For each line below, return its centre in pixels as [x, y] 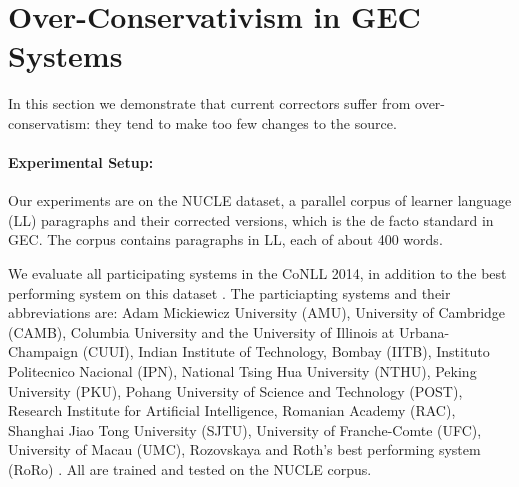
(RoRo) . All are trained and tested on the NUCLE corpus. [190, 469]
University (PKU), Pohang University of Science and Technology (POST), [235, 390]
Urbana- [424, 331]
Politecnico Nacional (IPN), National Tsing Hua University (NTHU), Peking [242, 371]
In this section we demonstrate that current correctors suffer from [209, 103]
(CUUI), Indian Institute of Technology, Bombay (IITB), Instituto [286, 351]
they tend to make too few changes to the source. [245, 122]
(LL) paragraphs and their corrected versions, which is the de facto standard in [251, 219]
